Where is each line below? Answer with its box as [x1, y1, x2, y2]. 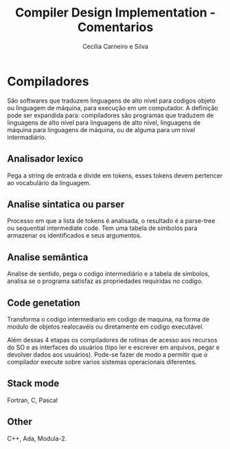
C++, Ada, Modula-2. [7, 434, 67, 442]
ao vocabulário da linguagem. [7, 178, 91, 187]
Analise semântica [7, 251, 89, 263]
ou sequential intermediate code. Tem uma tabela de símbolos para [7, 224, 198, 232]
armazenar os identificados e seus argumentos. [7, 231, 142, 240]
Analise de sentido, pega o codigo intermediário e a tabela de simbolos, [7, 270, 210, 278]
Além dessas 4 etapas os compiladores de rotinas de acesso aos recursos [7, 335, 218, 344]
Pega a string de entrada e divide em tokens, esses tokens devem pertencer [7, 171, 223, 180]
